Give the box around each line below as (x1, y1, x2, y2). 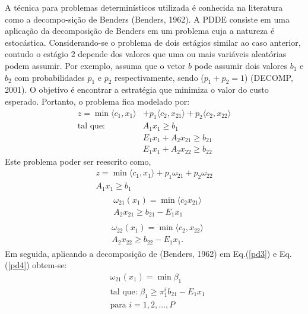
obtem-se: (32, 259, 67, 271)
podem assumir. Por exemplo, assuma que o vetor (5, 59, 186, 71)
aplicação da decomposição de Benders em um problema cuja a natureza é (5, 24, 275, 37)
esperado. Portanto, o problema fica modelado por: (5, 95, 190, 107)
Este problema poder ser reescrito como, (5, 155, 151, 167)
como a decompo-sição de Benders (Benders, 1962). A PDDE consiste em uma (5, 12, 290, 25)
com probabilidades (14, 71, 85, 83)
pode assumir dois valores (194, 59, 287, 71)
